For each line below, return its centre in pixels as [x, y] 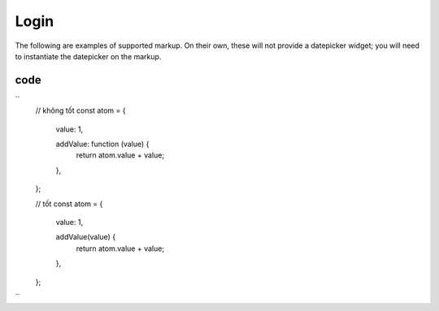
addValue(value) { [86, 237]
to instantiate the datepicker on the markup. [88, 56]
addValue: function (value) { [102, 144]
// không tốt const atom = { [80, 110]
